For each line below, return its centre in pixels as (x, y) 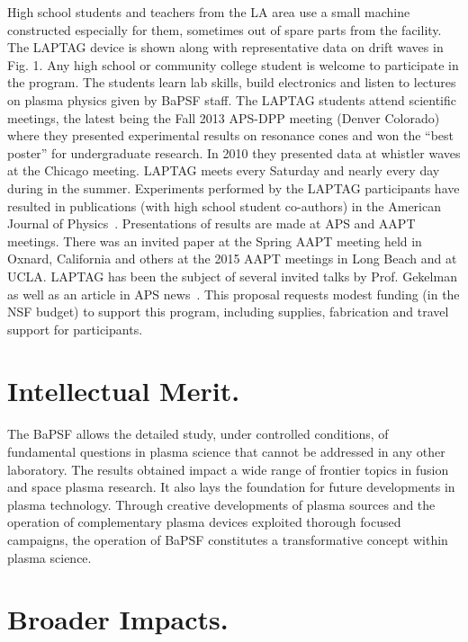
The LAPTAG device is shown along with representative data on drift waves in (225, 47)
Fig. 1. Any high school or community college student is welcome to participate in (233, 64)
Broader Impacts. (118, 619)
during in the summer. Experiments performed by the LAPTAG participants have (234, 187)
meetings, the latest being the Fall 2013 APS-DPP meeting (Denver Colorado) (224, 117)
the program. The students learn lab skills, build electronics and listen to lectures (232, 82)
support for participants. (75, 329)
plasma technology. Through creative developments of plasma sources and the (221, 504)
